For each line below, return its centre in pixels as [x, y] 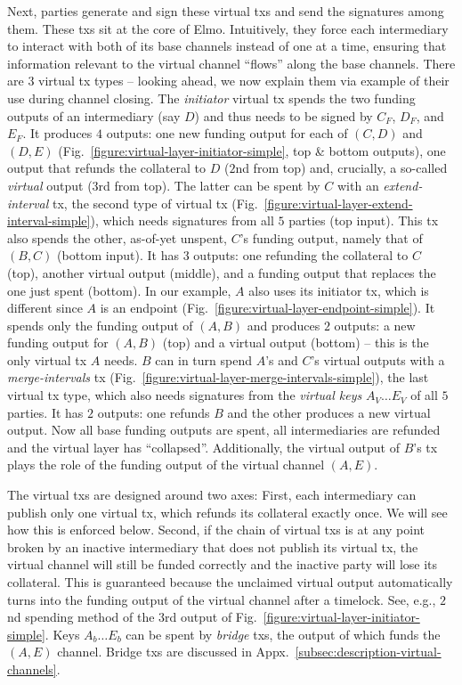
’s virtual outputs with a [378, 359]
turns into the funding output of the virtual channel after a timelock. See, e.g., [222, 599]
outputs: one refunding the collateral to [301, 255]
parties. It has [45, 412]
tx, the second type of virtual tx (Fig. [155, 203]
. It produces [57, 133]
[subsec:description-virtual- [368, 652]
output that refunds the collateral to [107, 168]
